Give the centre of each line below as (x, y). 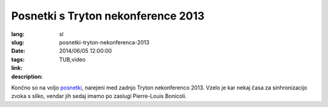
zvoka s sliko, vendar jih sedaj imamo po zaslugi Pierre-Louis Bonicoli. (99, 96)
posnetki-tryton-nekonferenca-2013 (104, 42)
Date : (18, 51)
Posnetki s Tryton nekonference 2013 (108, 16)
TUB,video (73, 59)
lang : (18, 34)
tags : (18, 59)
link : (17, 68)
